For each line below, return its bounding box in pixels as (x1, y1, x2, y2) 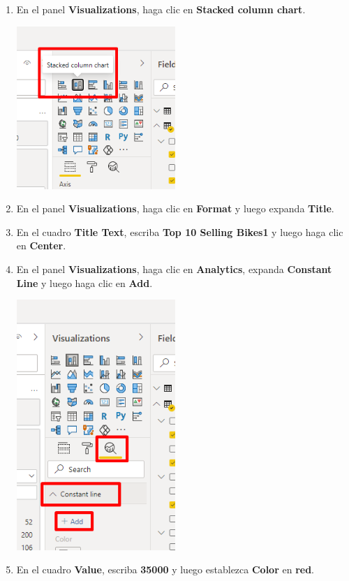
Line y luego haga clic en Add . (16, 275, 153, 290)
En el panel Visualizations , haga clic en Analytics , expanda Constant (16, 261, 332, 276)
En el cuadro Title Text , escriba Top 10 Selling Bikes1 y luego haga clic (16, 224, 343, 239)
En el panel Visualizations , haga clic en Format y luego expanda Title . (16, 201, 334, 216)
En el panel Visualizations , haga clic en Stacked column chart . (16, 2, 306, 16)
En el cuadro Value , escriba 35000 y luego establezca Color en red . (16, 562, 314, 577)
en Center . (16, 238, 66, 253)
